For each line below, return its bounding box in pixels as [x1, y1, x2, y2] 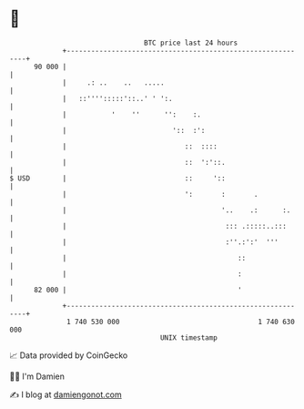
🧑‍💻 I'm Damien [9, 371, 66, 382]
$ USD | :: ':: [9, 173, 226, 183]
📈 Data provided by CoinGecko [9, 350, 128, 361]
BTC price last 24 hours [144, 38, 238, 47]
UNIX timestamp [159, 332, 218, 343]
